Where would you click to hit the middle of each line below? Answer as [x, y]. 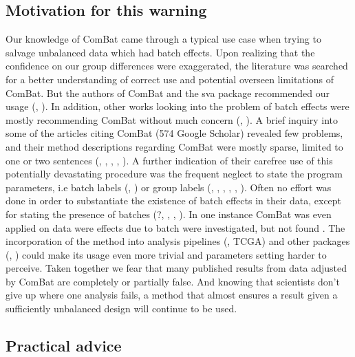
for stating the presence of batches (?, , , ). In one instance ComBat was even [169, 214]
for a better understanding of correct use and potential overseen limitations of [170, 79]
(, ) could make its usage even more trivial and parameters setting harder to [166, 254]
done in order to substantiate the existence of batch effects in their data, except [174, 201]
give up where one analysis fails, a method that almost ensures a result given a [172, 295]
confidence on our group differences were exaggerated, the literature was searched [177, 66]
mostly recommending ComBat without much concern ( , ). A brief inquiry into [172, 119]
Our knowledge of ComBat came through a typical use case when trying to [163, 39]
